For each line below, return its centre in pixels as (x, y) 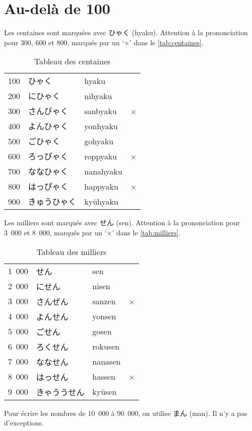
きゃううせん (60, 392)
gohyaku (99, 141)
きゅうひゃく (52, 202)
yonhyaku (101, 126)
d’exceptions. (24, 423)
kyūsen (105, 392)
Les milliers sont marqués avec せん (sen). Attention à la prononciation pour (122, 223)
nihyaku (98, 96)
